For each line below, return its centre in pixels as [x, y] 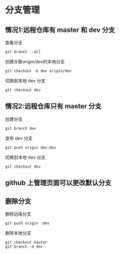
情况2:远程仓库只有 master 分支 [53, 106]
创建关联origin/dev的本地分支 [35, 62]
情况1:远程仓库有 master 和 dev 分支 [60, 30]
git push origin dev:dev [31, 147]
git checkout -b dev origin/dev [38, 71]
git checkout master [26, 242]
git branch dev [21, 128]
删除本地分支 [18, 233]
